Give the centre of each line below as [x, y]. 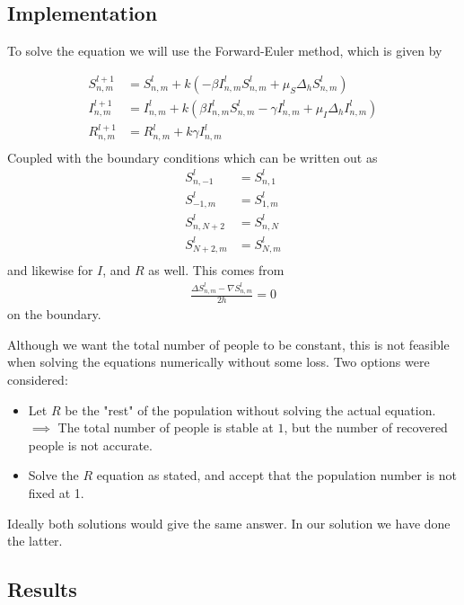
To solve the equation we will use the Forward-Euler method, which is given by [225, 51]
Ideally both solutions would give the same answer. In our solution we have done [229, 523]
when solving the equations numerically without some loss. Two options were [219, 362]
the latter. [35, 541]
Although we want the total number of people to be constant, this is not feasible [228, 344]
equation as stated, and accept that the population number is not [277, 475]
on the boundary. [54, 314]
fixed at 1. [56, 492]
